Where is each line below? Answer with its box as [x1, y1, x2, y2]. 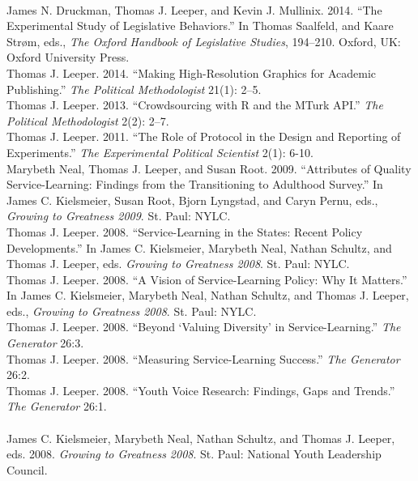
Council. [6, 461, 48, 478]
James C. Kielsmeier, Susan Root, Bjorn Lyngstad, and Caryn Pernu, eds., [6, 191, 378, 208]
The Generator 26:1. [6, 398, 107, 415]
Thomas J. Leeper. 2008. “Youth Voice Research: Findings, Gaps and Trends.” [6, 381, 395, 398]
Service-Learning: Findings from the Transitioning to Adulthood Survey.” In [6, 176, 383, 193]
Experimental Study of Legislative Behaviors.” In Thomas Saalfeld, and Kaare [6, 17, 394, 34]
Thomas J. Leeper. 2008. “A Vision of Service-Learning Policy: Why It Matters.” [6, 270, 407, 287]
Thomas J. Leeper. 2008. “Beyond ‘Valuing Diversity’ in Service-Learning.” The [6, 318, 401, 335]
